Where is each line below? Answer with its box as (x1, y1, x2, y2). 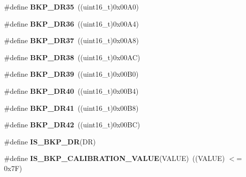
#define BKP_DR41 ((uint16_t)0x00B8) (4, 102, 139, 113)
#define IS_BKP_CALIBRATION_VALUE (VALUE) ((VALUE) (4, 153, 225, 163)
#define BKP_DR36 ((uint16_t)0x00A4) (4, 18, 139, 29)
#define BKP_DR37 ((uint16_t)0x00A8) (4, 35, 139, 46)
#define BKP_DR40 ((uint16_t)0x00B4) (4, 85, 139, 96)
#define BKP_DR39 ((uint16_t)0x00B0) (4, 69, 139, 79)
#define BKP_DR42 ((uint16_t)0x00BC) (4, 119, 140, 130)
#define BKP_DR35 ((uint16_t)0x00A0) (4, 2, 139, 12)
